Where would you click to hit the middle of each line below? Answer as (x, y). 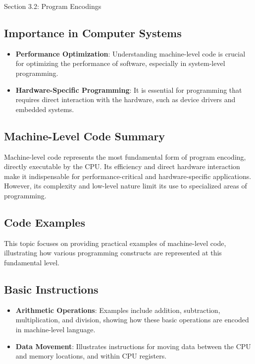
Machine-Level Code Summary (85, 136)
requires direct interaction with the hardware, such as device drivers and (126, 99)
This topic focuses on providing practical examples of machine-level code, (115, 243)
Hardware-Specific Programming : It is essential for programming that (129, 90)
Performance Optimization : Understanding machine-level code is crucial (130, 53)
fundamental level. (32, 262)
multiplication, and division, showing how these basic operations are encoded (132, 320)
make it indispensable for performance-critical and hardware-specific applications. (128, 176)
